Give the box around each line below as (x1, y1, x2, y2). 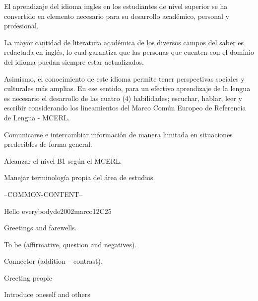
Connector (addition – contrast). (4, 256, 103, 266)
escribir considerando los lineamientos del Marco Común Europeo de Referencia (4, 102, 246, 113)
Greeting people (4, 272, 52, 283)
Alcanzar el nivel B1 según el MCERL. (4, 155, 122, 166)
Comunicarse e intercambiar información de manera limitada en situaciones (4, 129, 233, 139)
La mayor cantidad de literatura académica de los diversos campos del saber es (4, 37, 244, 47)
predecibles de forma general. (4, 139, 92, 149)
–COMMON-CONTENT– (4, 189, 83, 199)
